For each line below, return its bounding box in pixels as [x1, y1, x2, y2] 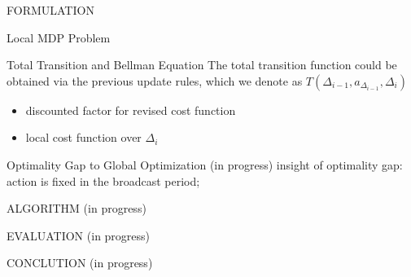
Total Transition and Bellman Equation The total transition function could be [7, 56, 397, 73]
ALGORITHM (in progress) [7, 200, 146, 217]
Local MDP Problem [7, 29, 111, 46]
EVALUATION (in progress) [7, 226, 151, 244]
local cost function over [25, 129, 142, 146]
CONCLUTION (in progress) [7, 254, 153, 271]
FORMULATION [7, 2, 94, 18]
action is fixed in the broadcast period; [7, 172, 200, 189]
